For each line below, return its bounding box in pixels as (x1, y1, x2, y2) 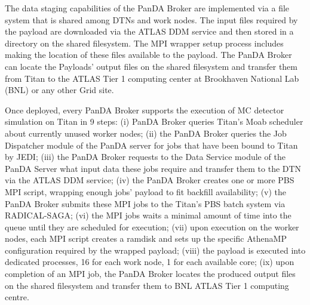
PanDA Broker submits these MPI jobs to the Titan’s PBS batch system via (5, 197, 286, 210)
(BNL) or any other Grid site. (5, 84, 114, 96)
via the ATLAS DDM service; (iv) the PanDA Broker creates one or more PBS (5, 174, 294, 186)
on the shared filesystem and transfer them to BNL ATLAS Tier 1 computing (5, 279, 289, 291)
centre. (5, 291, 29, 303)
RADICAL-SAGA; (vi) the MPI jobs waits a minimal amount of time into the (5, 209, 291, 221)
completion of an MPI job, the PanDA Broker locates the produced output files (5, 267, 296, 280)
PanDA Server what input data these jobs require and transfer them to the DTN (5, 162, 302, 174)
